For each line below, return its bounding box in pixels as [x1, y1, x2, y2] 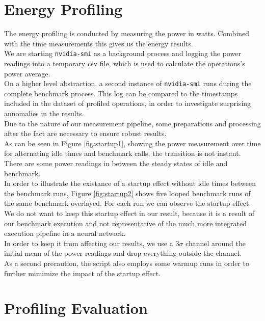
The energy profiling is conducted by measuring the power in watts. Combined [4, 28, 250, 39]
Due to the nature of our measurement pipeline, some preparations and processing [4, 118, 261, 128]
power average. [4, 68, 50, 78]
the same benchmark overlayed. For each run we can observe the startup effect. [4, 198, 251, 208]
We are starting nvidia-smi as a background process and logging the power [4, 48, 241, 59]
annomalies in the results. [4, 108, 84, 118]
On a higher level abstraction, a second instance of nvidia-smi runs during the [4, 78, 252, 89]
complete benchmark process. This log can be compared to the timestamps [4, 88, 238, 98]
